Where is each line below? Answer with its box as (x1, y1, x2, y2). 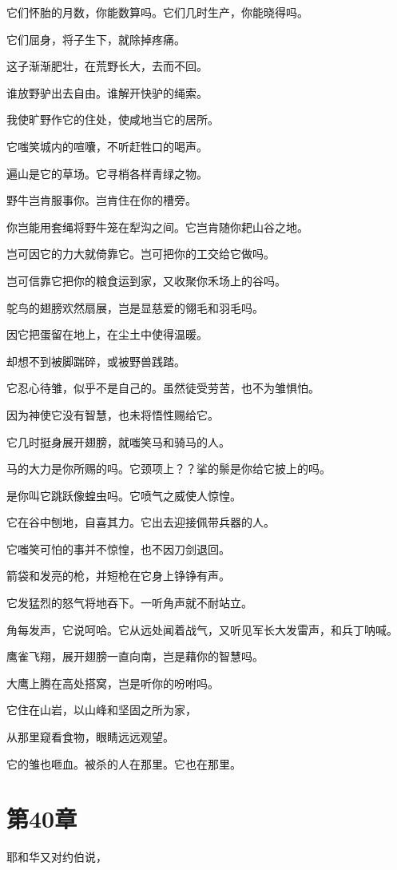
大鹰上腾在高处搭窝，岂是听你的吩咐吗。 (6, 674, 219, 691)
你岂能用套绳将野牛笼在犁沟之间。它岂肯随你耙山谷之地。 (6, 218, 308, 235)
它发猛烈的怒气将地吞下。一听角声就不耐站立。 (6, 594, 252, 611)
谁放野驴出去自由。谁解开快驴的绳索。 (6, 84, 208, 101)
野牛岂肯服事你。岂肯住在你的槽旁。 (6, 192, 197, 209)
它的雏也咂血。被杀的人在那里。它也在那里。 (6, 755, 241, 772)
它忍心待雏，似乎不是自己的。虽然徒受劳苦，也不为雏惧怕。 (6, 379, 320, 396)
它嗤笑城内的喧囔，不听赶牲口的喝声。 (6, 137, 208, 154)
